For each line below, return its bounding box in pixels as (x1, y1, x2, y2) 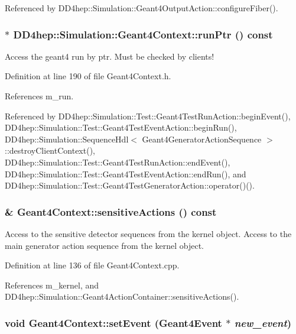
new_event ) (234, 315, 292, 330)
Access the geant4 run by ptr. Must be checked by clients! (5, 50, 214, 62)
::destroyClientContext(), (5, 144, 95, 157)
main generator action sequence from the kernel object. (5, 239, 204, 251)
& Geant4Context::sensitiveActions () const (5, 204, 217, 219)
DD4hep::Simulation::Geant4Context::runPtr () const (13, 27, 273, 41)
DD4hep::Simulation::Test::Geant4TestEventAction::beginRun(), (5, 121, 237, 134)
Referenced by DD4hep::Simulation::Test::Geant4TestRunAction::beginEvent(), (5, 109, 291, 122)
